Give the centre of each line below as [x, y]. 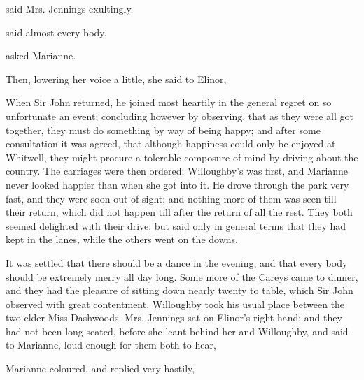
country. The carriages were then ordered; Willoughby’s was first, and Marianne [177, 171]
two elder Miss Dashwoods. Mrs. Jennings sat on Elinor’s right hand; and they [174, 317]
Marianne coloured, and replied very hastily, [100, 368]
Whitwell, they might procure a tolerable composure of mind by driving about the [182, 157]
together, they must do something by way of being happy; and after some [163, 130]
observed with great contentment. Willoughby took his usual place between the [175, 304]
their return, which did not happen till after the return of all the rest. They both [179, 212]
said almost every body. [56, 32]
